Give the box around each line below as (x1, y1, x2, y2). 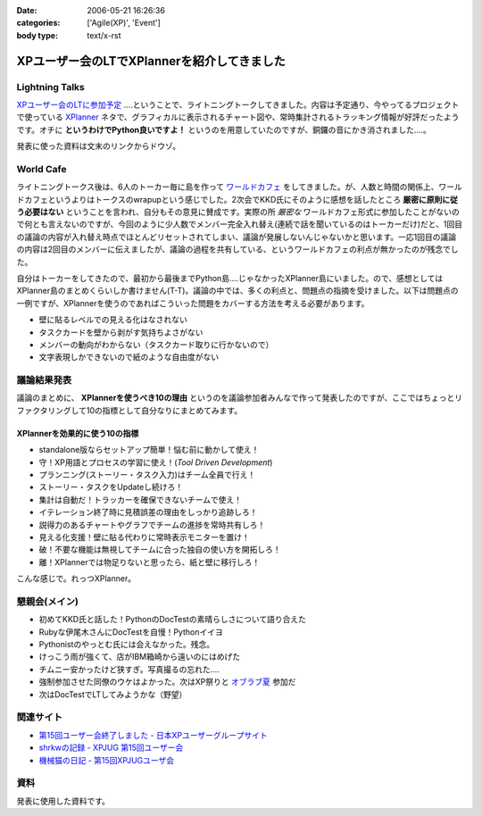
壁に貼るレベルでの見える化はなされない (38, 314, 187, 325)
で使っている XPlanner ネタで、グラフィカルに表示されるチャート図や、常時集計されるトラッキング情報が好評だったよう (16, 112, 460, 122)
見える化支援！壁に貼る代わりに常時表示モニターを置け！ (38, 531, 250, 542)
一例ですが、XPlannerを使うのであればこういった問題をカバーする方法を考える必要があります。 (16, 297, 370, 308)
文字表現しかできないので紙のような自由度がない (38, 352, 219, 362)
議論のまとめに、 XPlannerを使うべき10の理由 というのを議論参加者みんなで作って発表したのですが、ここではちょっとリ (16, 393, 463, 404)
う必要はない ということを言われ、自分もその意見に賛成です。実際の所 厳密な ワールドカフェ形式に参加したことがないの (16, 206, 460, 218)
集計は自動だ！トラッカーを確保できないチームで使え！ (38, 494, 243, 504)
